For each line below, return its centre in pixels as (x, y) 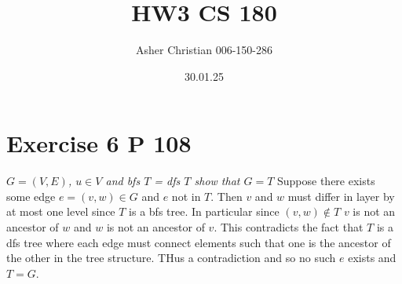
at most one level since (61, 211)
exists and (372, 258)
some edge (31, 196)
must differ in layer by (341, 196)
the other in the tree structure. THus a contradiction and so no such (171, 258)
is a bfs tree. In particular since (204, 211)
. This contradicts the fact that (289, 227)
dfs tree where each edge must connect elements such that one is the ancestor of (199, 242)
